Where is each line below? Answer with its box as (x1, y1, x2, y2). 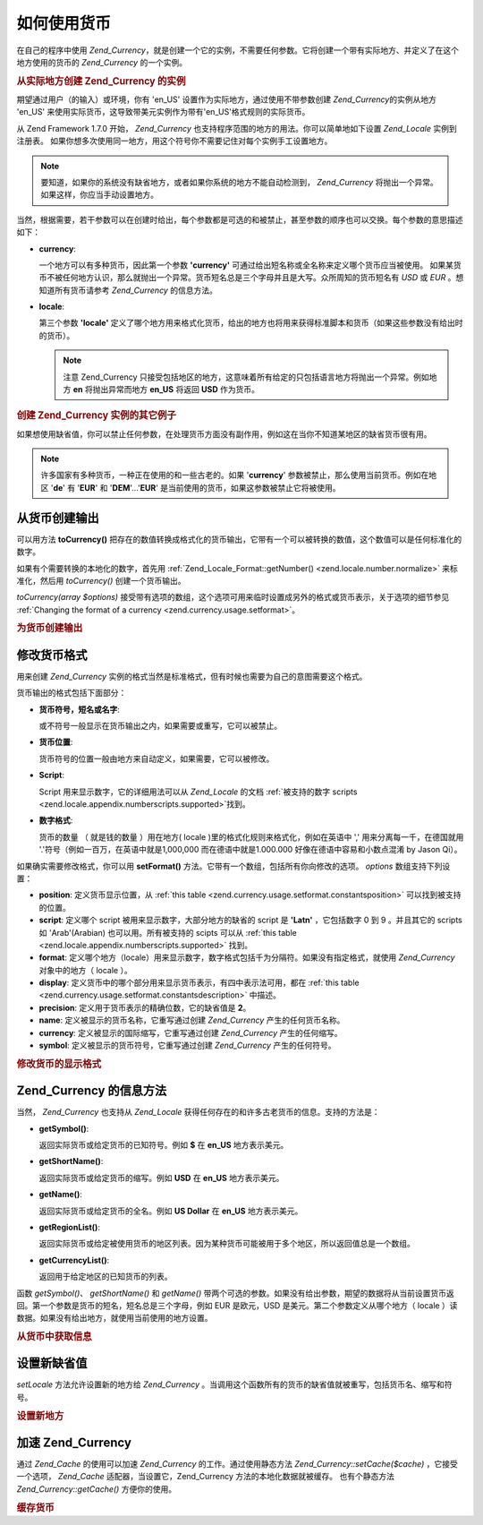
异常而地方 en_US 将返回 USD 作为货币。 (107, 384, 259, 395)
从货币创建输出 (16, 510, 99, 526)
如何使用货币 (16, 13, 112, 33)
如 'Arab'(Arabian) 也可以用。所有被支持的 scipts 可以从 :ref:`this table (38, 927, 297, 938)
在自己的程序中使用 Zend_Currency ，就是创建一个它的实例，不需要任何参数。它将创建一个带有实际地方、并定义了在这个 (16, 45, 460, 56)
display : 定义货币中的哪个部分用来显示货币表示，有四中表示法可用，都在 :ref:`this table (38, 977, 360, 989)
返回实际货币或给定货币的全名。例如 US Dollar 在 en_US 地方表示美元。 (38, 1205, 303, 1216)
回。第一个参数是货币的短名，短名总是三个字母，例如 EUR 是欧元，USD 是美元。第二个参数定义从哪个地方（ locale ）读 (16, 1299, 458, 1311)
